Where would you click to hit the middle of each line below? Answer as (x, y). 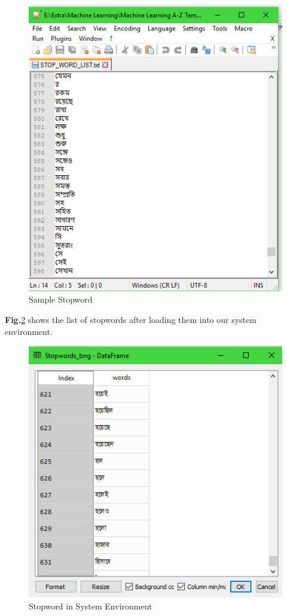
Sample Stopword (61, 299)
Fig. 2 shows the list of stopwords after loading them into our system (131, 320)
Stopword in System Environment (91, 606)
